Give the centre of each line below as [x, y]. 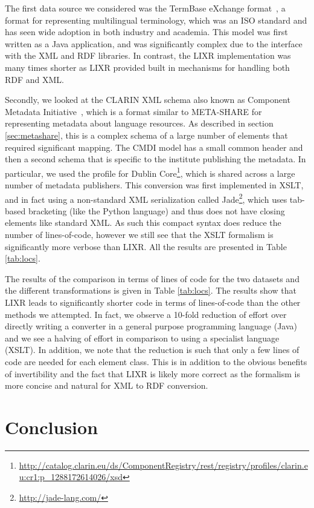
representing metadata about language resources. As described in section [139, 123]
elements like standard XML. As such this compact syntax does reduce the [143, 223]
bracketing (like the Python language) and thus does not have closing [156, 210]
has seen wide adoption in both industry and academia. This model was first [146, 32]
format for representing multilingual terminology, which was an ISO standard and [156, 20]
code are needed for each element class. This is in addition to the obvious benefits [156, 361]
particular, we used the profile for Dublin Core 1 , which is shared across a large [150, 172]
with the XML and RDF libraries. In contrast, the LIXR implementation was [148, 55]
